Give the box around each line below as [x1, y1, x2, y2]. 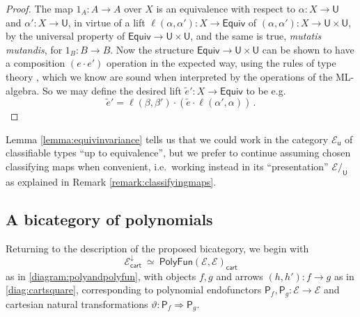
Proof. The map [6, 1, 73, 15]
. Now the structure [110, 42, 194, 56]
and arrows [216, 268, 263, 283]
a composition [6, 56, 65, 70]
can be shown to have [262, 42, 354, 56]
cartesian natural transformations [6, 296, 148, 311]
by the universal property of [6, 29, 125, 43]
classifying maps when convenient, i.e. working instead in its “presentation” [6, 158, 329, 173]
